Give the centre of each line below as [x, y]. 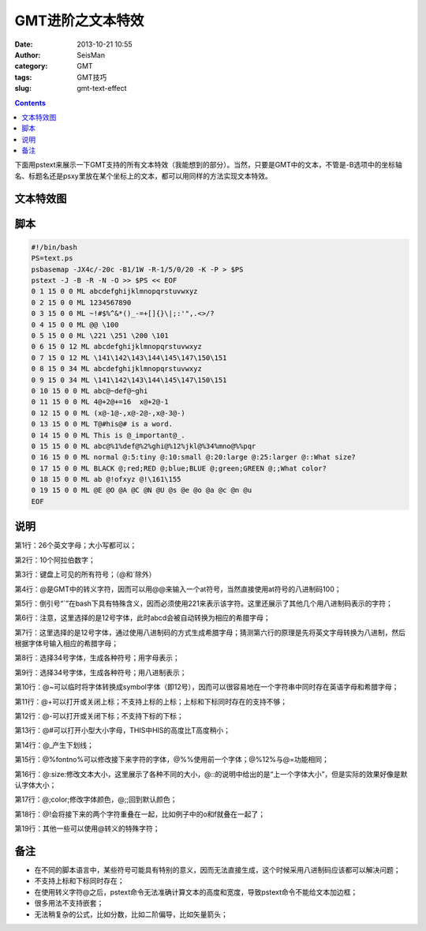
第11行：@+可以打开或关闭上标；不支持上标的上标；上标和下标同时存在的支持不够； [151, 701]
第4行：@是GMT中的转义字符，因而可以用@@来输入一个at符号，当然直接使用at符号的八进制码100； [178, 589]
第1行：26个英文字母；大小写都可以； [76, 546]
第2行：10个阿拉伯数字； [55, 560]
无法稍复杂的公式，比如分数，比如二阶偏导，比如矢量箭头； [131, 914]
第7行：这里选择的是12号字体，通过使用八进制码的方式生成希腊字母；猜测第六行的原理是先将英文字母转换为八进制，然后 [210, 633]
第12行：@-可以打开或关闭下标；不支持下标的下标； [99, 716]
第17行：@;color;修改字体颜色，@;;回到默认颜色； [96, 800]
